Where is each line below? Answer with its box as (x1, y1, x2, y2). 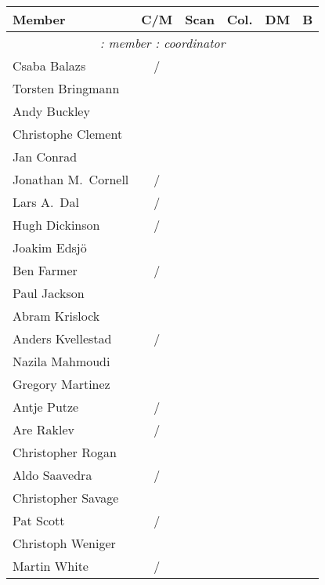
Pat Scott (13, 511, 65, 529)
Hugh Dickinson (13, 216, 100, 234)
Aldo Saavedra (13, 466, 92, 484)
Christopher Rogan (13, 443, 117, 461)
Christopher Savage (13, 489, 119, 507)
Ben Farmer (13, 261, 78, 279)
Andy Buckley (13, 102, 90, 120)
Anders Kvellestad (13, 329, 112, 347)
